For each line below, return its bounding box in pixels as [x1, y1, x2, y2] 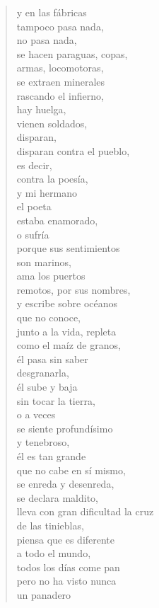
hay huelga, [16, 102, 66, 117]
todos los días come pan [16, 559, 120, 574]
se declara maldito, [16, 490, 99, 505]
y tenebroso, [16, 435, 70, 449]
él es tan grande [16, 449, 86, 463]
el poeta [16, 199, 52, 214]
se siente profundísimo [16, 420, 113, 435]
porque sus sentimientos [16, 241, 120, 256]
